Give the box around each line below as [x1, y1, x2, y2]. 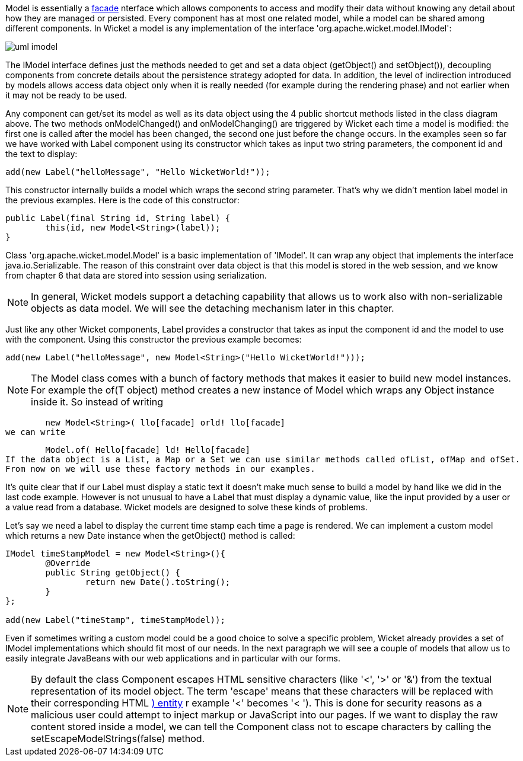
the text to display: [5, 149, 78, 159]
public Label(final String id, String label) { [5, 213, 231, 223]
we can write [5, 427, 66, 437]
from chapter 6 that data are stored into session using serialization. [5, 270, 267, 280]
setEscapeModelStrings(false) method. [31, 733, 205, 744]
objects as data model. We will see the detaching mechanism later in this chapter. [31, 302, 394, 314]
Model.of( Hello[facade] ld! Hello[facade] [45, 445, 251, 455]
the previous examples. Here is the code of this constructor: [5, 195, 240, 205]
